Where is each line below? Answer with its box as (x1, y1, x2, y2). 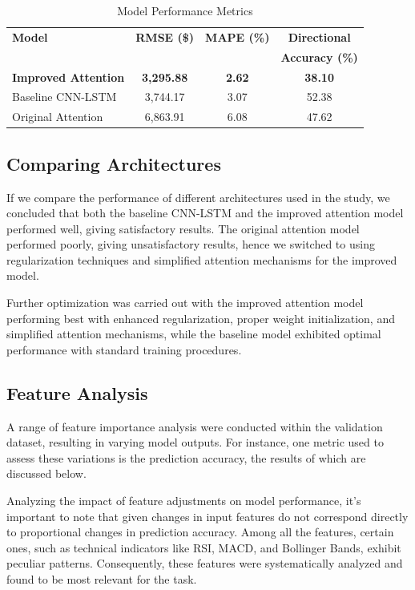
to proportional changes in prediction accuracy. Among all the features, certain (6, 523, 394, 540)
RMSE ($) (135, 28, 195, 45)
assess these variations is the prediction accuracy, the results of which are (6, 449, 366, 466)
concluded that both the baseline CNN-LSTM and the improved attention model (6, 204, 404, 221)
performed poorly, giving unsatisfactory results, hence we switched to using (6, 236, 375, 253)
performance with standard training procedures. (6, 341, 242, 358)
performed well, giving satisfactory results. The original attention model (6, 220, 360, 236)
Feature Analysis (6, 380, 148, 405)
